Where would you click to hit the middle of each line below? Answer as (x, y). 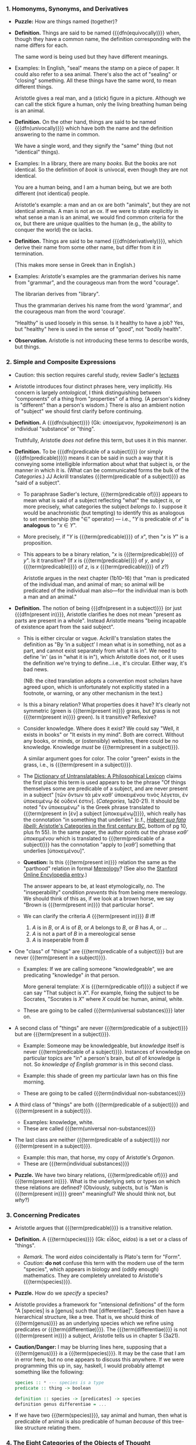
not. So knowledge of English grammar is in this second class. (98, 1064)
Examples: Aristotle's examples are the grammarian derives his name (98, 276)
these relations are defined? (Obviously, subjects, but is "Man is (91, 1187)
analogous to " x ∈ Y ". (50, 525)
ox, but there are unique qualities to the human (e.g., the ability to (93, 224)
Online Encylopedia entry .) (55, 874)
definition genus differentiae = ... (61, 1404)
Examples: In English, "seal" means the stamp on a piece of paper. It (97, 68)
